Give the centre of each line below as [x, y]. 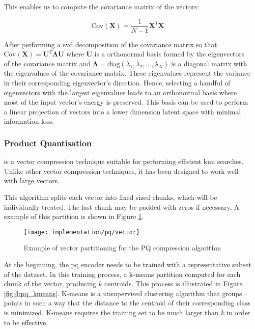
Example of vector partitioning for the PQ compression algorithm [122, 248]
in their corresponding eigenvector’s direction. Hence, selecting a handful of [117, 83]
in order [239, 312]
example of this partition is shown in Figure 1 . [74, 216]
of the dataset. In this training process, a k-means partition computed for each [122, 274]
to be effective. [26, 322]
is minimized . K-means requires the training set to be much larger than [111, 312]
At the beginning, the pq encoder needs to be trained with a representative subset [127, 264]
